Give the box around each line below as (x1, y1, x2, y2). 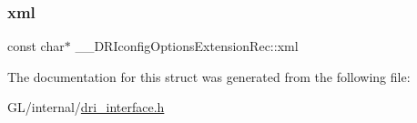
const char (7, 36, 65, 56)
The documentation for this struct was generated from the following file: (7, 67, 411, 86)
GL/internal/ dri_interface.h (7, 97, 165, 117)
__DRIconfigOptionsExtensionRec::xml (75, 36, 299, 56)
